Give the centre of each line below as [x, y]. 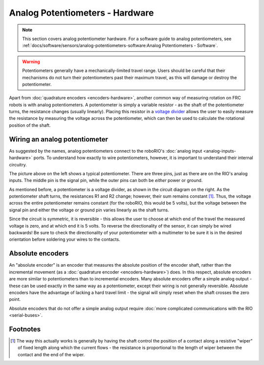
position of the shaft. [30, 125]
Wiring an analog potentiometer [59, 139]
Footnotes [25, 329]
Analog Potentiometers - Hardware [81, 13]
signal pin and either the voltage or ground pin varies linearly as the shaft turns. [89, 210]
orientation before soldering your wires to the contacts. [65, 239]
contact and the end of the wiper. [51, 354]
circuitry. [18, 164]
